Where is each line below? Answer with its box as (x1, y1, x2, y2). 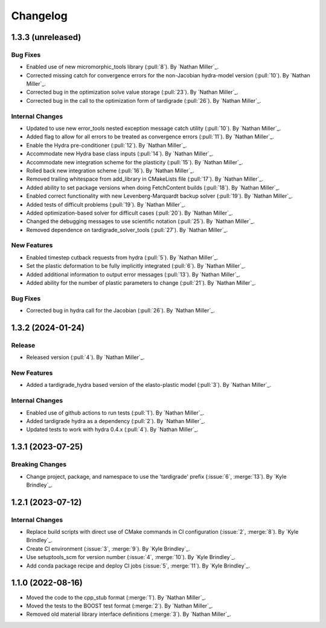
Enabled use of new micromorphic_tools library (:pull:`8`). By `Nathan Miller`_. (26, 63, 219, 71)
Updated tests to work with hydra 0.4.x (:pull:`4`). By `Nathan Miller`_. (26, 426, 199, 433)
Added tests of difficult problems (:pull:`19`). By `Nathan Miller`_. (26, 201, 186, 208)
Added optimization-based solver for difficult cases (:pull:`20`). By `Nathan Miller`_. (26, 209, 233, 216)
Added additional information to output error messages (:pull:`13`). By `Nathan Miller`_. (26, 271, 241, 278)
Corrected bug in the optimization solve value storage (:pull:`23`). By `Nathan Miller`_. (26, 88, 238, 96)
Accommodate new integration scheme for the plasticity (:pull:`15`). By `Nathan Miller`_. (26, 158, 243, 166)
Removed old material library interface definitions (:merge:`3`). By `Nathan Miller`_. (26, 610, 232, 618)
